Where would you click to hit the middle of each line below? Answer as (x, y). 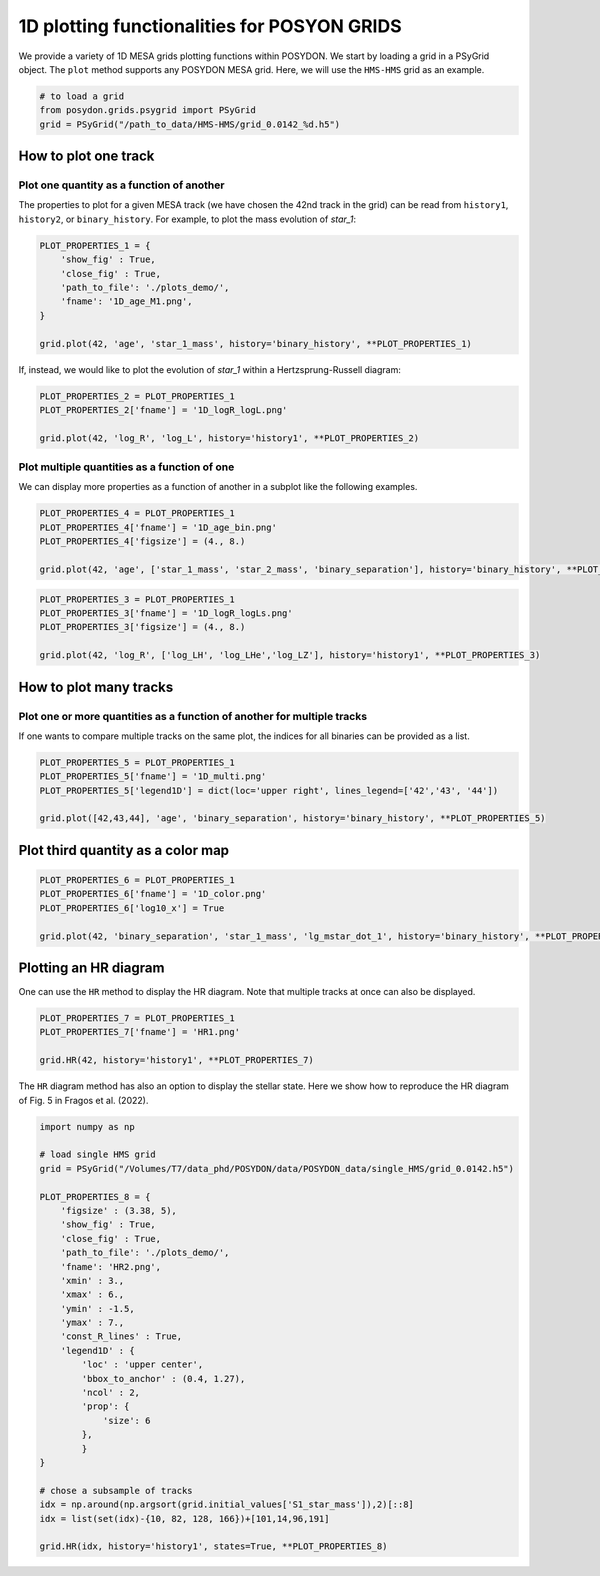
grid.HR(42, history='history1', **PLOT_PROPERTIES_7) (176, 1060)
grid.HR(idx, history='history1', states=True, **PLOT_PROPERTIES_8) (213, 1546)
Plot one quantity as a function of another (121, 185)
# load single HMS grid (98, 1154)
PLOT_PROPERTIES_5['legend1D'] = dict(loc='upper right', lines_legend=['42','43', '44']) (269, 790)
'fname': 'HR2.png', (111, 1266)
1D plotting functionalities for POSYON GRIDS (210, 26)
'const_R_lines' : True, (121, 1336)
